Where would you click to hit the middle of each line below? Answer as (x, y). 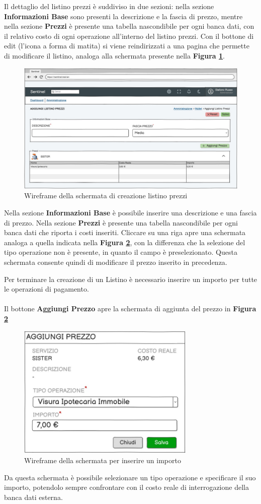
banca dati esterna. (33, 497)
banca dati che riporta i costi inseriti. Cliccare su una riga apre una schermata (125, 232)
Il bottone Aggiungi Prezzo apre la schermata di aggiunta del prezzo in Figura (130, 309)
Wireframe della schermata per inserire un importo (103, 460)
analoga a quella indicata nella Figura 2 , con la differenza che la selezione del (125, 242)
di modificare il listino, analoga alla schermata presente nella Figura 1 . (115, 55)
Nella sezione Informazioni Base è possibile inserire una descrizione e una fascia (130, 213)
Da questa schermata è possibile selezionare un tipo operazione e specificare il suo (130, 477)
